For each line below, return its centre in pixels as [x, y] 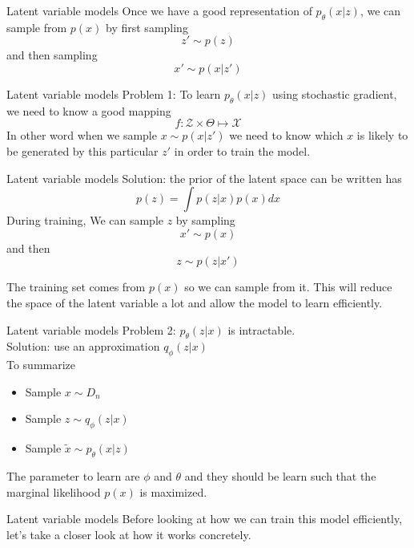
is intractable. [261, 329]
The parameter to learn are [73, 475]
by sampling [205, 220]
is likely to [382, 135]
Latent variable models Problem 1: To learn [114, 93]
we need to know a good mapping [89, 110]
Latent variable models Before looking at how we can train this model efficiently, [205, 519]
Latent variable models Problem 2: [91, 329]
